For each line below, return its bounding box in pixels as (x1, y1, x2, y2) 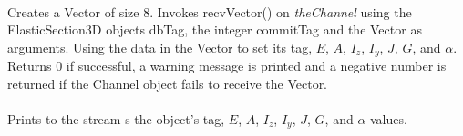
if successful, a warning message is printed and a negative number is (66, 56, 447, 75)
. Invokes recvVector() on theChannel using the (149, 2, 412, 21)
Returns (7, 56, 52, 75)
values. (370, 110, 407, 129)
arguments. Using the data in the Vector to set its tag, (7, 37, 313, 56)
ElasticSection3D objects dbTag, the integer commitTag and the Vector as (7, 20, 422, 39)
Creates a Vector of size (7, 2, 139, 21)
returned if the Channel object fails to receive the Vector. (7, 73, 328, 92)
